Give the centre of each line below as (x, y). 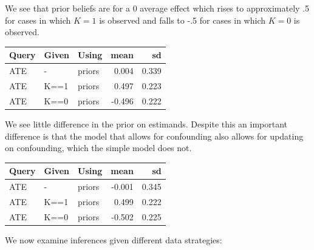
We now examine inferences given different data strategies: (114, 239)
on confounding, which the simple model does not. (98, 148)
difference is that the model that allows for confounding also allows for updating (154, 136)
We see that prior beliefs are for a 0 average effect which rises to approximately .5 (157, 8)
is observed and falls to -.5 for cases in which (182, 20)
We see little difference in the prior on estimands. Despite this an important (146, 123)
